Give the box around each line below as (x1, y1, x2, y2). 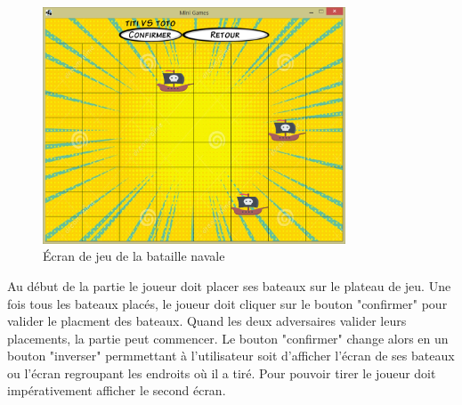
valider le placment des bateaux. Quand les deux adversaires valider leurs (7, 312, 407, 330)
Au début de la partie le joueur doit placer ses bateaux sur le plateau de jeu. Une (7, 276, 451, 295)
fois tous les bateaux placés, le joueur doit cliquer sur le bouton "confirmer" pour (7, 294, 448, 312)
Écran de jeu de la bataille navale (43, 247, 225, 265)
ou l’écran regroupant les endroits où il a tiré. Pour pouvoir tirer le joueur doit (7, 363, 436, 382)
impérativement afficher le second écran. (7, 381, 226, 400)
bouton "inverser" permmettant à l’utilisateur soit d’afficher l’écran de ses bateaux (7, 346, 455, 365)
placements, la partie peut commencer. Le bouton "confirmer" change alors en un (7, 328, 449, 347)
